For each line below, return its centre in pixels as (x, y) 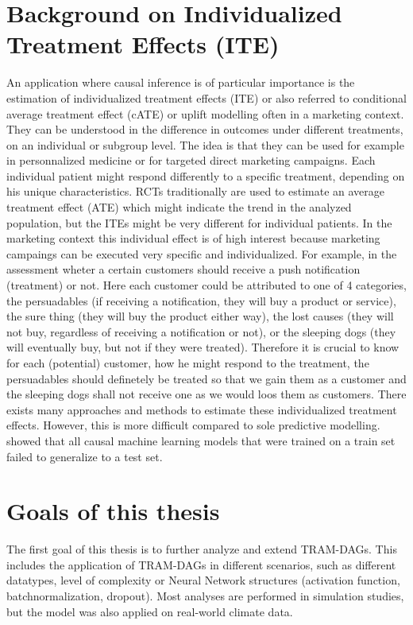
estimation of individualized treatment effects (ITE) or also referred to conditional (206, 97)
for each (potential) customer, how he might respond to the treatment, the (188, 363)
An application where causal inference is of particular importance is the (181, 82)
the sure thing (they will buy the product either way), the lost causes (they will (200, 316)
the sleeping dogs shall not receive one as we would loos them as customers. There (206, 394)
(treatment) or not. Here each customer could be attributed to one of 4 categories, (206, 285)
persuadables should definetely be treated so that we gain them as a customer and (206, 378)
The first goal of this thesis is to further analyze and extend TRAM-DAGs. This (202, 549)
